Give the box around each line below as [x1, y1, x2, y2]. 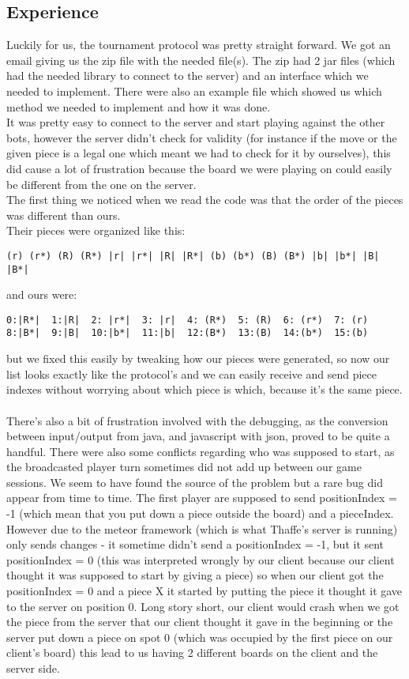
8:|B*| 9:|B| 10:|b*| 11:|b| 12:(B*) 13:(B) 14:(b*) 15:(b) [6, 327, 369, 339]
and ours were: [6, 286, 77, 303]
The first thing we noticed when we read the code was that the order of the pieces [6, 191, 403, 208]
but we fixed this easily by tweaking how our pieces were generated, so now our [6, 350, 390, 367]
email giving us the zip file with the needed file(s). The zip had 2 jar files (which [6, 51, 396, 68]
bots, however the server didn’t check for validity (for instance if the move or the [6, 129, 397, 145]
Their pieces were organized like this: [6, 222, 186, 239]
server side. [6, 660, 60, 677]
